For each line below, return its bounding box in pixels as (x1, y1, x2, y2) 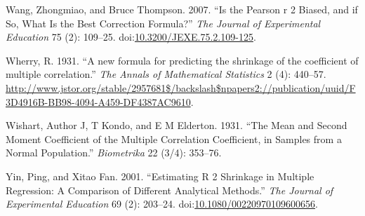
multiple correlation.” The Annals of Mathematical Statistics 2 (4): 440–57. (6, 67, 326, 81)
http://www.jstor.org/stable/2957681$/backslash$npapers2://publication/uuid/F (6, 80, 356, 95)
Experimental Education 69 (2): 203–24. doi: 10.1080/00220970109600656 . (6, 196, 318, 211)
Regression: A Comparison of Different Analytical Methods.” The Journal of (6, 182, 333, 197)
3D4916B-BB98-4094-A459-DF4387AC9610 (6, 94, 191, 109)
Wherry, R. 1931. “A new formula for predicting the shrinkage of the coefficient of (6, 53, 359, 67)
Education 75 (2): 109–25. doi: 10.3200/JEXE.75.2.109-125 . (6, 29, 256, 44)
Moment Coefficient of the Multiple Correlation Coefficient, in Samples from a (6, 131, 342, 146)
